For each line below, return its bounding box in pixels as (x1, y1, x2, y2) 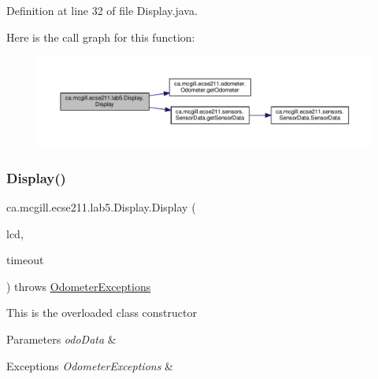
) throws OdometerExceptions (6, 278, 151, 294)
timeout (6, 252, 44, 268)
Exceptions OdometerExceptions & (6, 357, 173, 373)
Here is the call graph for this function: (6, 28, 195, 45)
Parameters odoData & (6, 330, 117, 347)
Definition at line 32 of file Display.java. (6, 2, 198, 18)
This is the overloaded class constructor (6, 304, 197, 321)
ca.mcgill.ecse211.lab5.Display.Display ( (6, 198, 196, 215)
